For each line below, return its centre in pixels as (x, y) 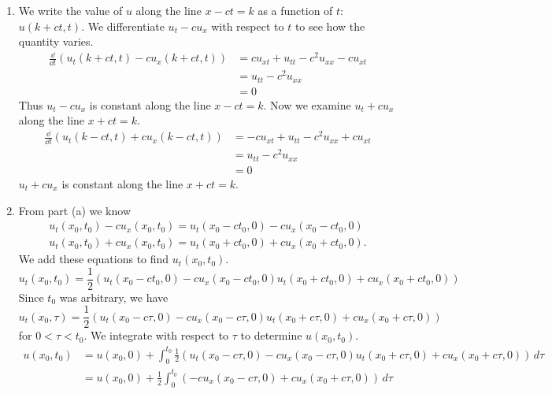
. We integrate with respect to (156, 335)
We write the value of (70, 10)
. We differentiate (123, 26)
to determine (271, 335)
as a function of (295, 10)
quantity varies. (56, 41)
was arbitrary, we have (114, 297)
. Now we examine (307, 104)
